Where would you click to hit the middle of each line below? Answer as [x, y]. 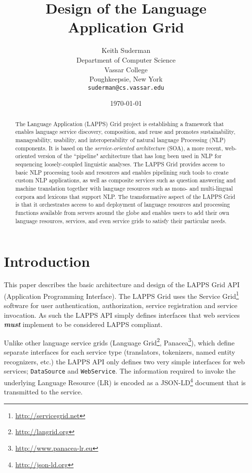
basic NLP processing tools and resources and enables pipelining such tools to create [122, 172]
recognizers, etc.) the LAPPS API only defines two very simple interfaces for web [125, 361]
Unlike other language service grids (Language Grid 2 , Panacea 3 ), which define [119, 342]
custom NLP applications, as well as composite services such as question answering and [126, 180]
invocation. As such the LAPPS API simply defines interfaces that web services [122, 315]
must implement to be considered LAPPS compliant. [83, 324]
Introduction [47, 261]
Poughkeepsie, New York [126, 79]
